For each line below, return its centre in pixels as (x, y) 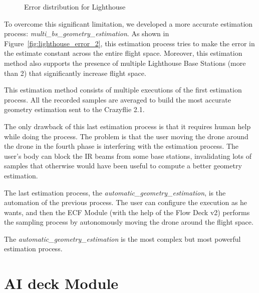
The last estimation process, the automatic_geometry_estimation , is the (115, 192)
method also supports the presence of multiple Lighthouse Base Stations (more (125, 63)
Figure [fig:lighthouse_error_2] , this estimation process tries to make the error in (129, 43)
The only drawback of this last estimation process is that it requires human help (127, 126)
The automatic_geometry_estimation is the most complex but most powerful (122, 238)
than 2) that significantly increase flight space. (75, 73)
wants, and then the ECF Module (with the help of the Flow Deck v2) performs (127, 212)
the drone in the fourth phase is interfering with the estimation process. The (121, 146)
